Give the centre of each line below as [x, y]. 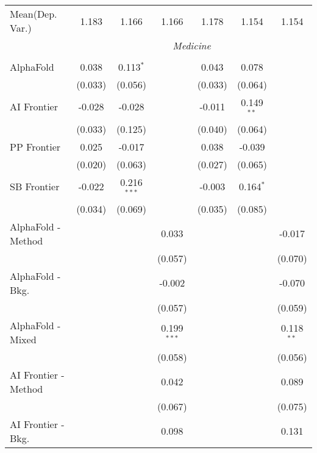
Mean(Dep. [34, 14]
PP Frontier [35, 146]
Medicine [192, 45]
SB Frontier [35, 187]
